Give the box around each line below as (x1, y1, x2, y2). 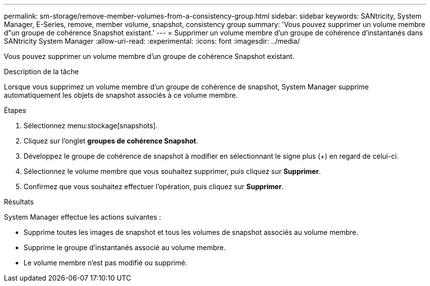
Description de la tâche (4, 67, 79, 76)
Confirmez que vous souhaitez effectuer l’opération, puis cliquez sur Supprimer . (24, 182, 284, 191)
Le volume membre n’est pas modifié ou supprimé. (24, 258, 188, 267)
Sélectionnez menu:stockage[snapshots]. (24, 121, 158, 130)
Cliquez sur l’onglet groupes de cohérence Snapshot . (24, 137, 198, 145)
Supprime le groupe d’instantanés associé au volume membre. (24, 243, 226, 252)
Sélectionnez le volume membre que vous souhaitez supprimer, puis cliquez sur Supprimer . (24, 167, 321, 175)
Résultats (4, 198, 34, 206)
